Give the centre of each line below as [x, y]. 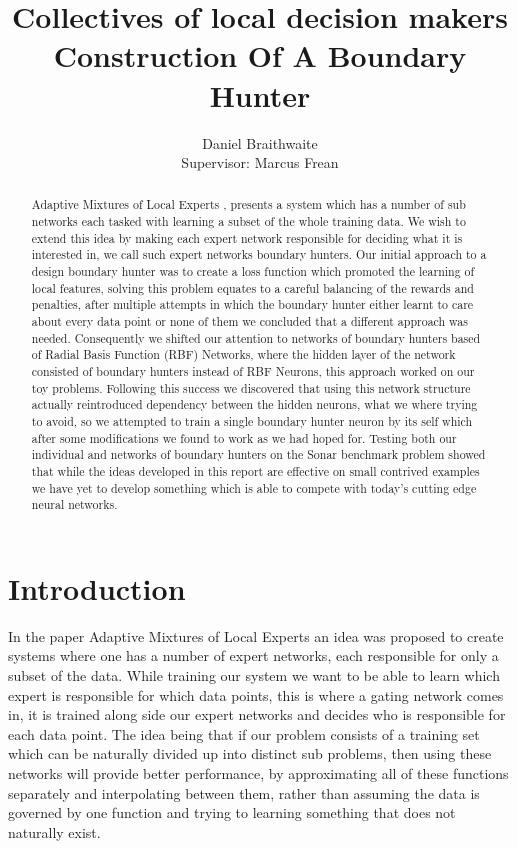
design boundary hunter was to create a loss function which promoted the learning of [253, 271]
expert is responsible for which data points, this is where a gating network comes [256, 694]
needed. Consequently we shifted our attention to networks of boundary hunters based [256, 337]
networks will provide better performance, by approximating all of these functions [258, 773]
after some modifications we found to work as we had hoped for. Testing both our [244, 437]
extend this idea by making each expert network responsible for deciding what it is [247, 237]
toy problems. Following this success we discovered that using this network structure [251, 387]
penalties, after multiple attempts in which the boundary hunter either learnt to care [252, 304]
